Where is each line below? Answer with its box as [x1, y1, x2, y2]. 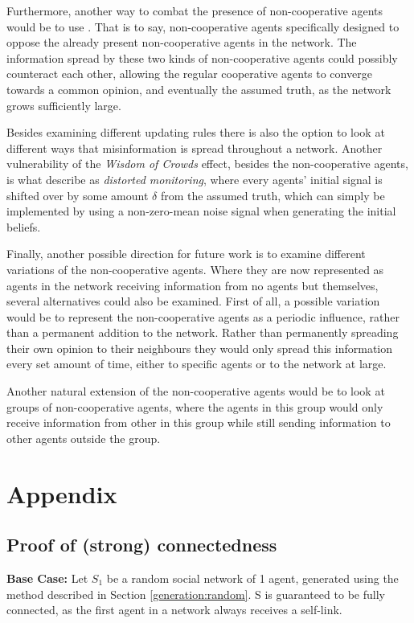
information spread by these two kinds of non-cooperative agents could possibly [6, 49, 398, 66]
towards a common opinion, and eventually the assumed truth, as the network [6, 80, 391, 97]
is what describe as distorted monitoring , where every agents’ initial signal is [6, 170, 383, 187]
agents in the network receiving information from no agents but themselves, [6, 277, 379, 293]
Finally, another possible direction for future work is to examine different [6, 245, 366, 262]
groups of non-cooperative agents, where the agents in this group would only [6, 398, 383, 415]
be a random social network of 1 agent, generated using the [106, 570, 399, 587]
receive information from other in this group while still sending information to [6, 414, 391, 431]
